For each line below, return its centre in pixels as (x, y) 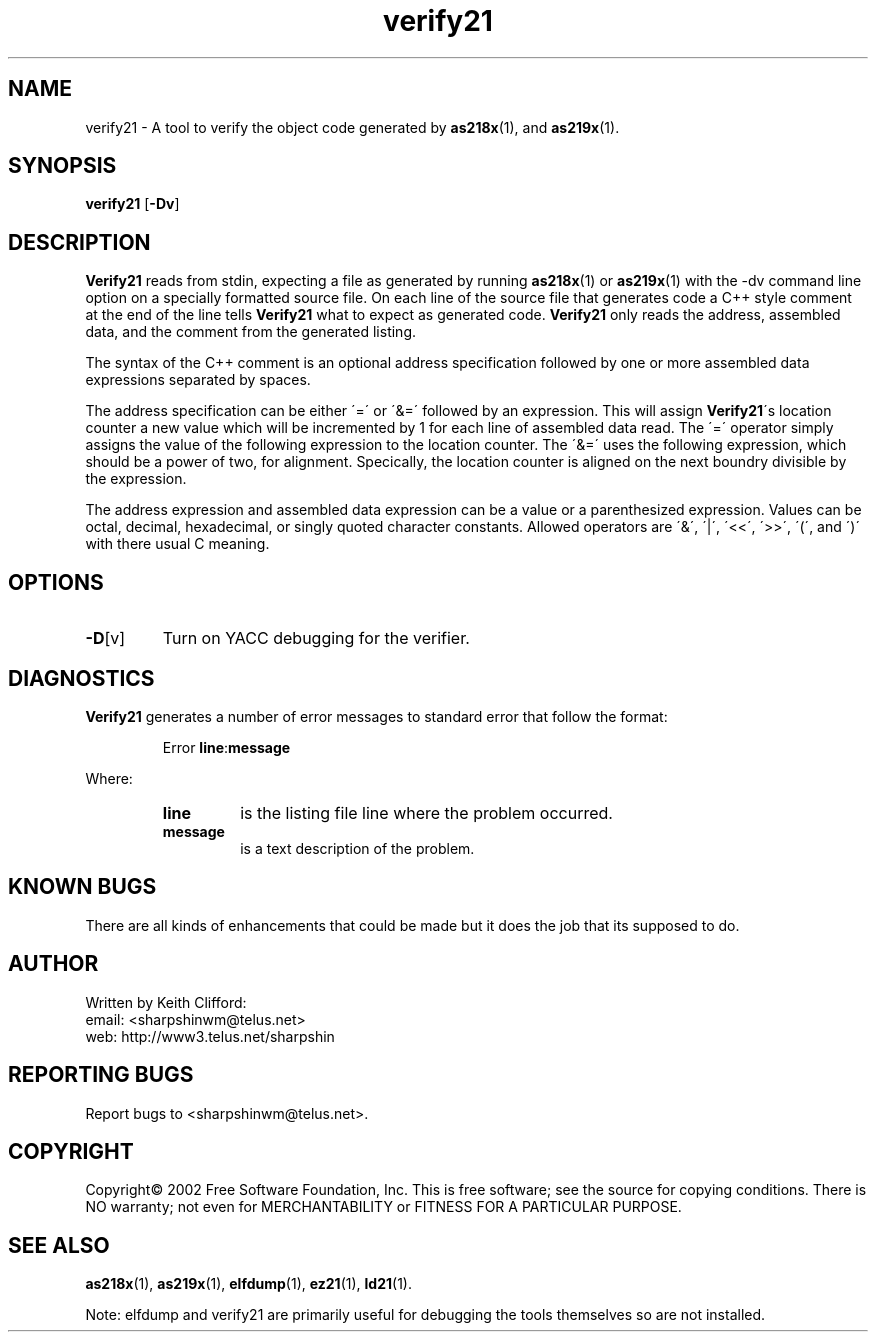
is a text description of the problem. (357, 848)
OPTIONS (56, 582)
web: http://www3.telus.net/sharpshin (210, 1036)
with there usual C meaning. (177, 544)
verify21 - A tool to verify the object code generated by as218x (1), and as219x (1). (352, 127)
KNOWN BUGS (82, 887)
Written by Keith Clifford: (166, 1002)
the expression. (136, 479)
